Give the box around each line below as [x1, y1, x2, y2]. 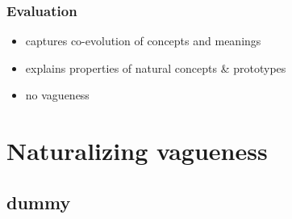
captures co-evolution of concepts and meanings [25, 32, 261, 49]
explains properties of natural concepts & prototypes [25, 59, 286, 76]
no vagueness [25, 86, 90, 103]
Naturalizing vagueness [6, 134, 268, 167]
